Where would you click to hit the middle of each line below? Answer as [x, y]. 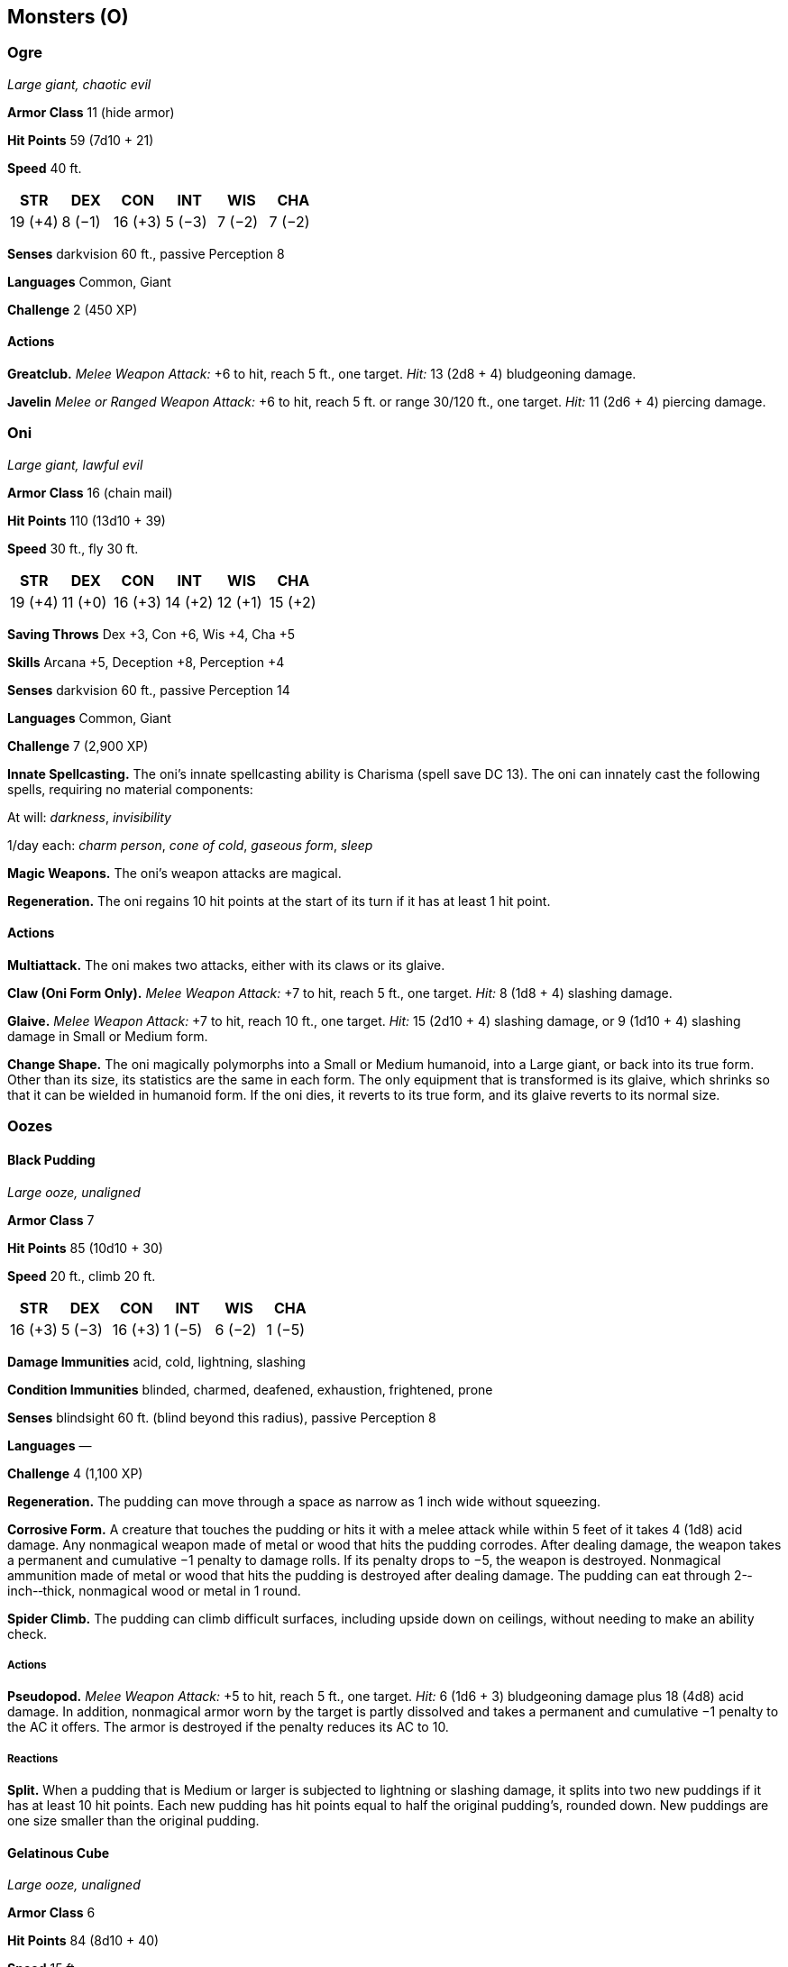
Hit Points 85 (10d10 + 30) [85, 1248]
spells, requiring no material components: [130, 789]
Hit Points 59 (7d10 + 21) [81, 140]
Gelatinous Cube [59, 1853]
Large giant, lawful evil [75, 464]
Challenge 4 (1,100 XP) [75, 1473]
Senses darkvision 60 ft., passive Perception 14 [149, 690]
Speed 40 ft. [45, 168]
